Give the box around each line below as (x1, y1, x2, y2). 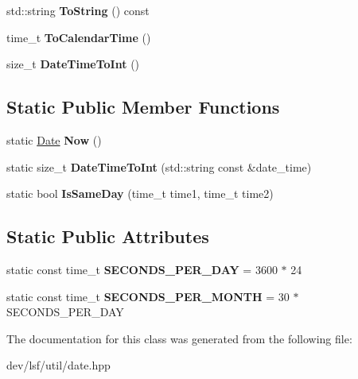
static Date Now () (6, 131, 102, 148)
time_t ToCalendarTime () (6, 29, 151, 45)
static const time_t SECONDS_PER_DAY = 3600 (6, 261, 278, 277)
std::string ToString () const (6, 2, 150, 18)
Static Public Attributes (6, 224, 209, 249)
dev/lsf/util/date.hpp (6, 357, 111, 373)
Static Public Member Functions (6, 95, 280, 119)
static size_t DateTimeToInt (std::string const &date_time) (6, 158, 312, 175)
